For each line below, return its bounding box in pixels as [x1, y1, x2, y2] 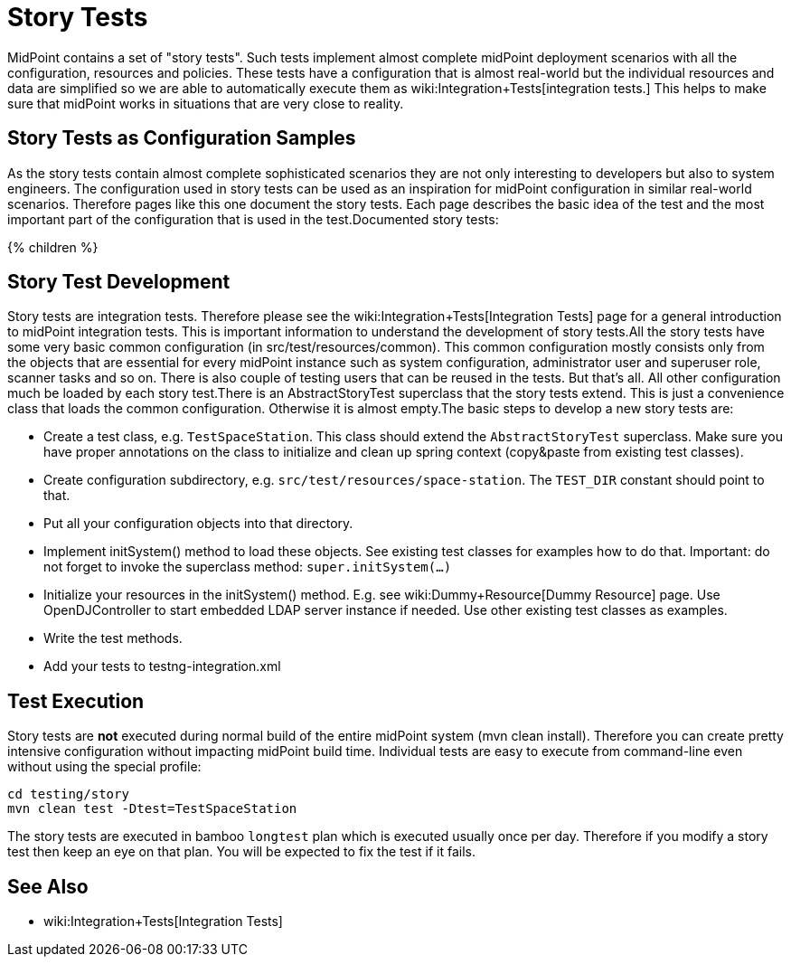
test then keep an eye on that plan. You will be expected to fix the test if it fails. [7, 844, 476, 860]
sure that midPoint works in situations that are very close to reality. [7, 95, 404, 111]
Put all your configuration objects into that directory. [43, 515, 353, 532]
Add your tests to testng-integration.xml [43, 658, 281, 675]
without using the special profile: [7, 759, 202, 775]
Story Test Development [7, 270, 231, 294]
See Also [7, 874, 89, 898]
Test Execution [7, 689, 145, 713]
